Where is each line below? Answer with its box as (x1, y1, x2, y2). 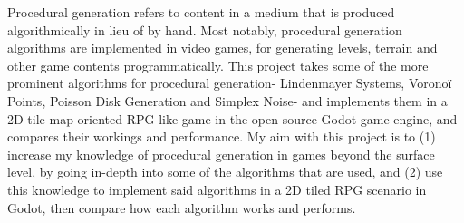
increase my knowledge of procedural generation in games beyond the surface (7, 144, 435, 163)
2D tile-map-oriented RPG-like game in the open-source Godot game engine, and (7, 109, 458, 128)
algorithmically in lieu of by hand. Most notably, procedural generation (7, 20, 402, 39)
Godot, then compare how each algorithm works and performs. (7, 198, 356, 217)
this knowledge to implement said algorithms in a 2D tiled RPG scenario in (7, 179, 427, 199)
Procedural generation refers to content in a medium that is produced (7, 3, 395, 21)
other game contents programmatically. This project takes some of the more (7, 55, 429, 74)
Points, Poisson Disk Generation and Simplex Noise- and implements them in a (7, 91, 448, 110)
